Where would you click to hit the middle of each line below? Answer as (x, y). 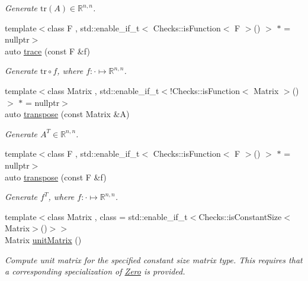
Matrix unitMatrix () (43, 239)
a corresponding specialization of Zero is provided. (95, 271)
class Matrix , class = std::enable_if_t (118, 216)
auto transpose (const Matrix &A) (67, 114)
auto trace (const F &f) (47, 51)
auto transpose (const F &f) (56, 177)
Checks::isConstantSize (240, 216)
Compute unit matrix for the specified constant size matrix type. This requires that (154, 259)
